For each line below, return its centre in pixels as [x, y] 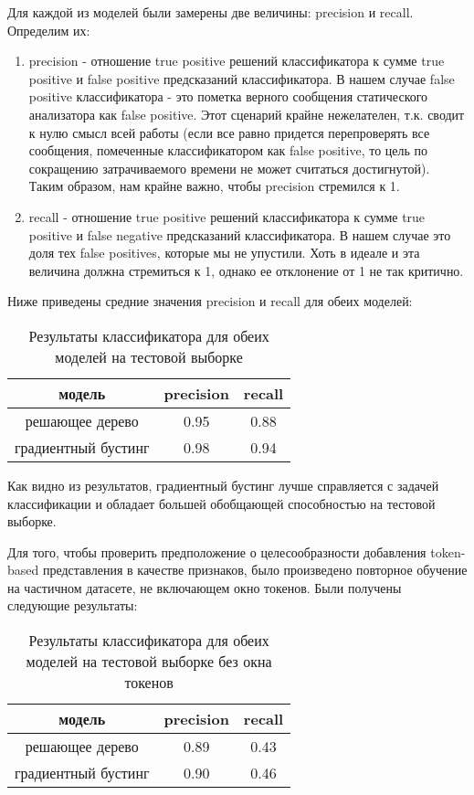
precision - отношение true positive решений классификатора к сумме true [237, 61]
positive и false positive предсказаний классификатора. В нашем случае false [242, 78]
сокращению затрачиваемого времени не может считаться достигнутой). [229, 168]
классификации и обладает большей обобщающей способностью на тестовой [221, 503]
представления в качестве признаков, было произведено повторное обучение [255, 570]
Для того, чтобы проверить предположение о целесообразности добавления [217, 551]
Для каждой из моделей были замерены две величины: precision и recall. [211, 12]
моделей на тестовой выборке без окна [149, 662]
